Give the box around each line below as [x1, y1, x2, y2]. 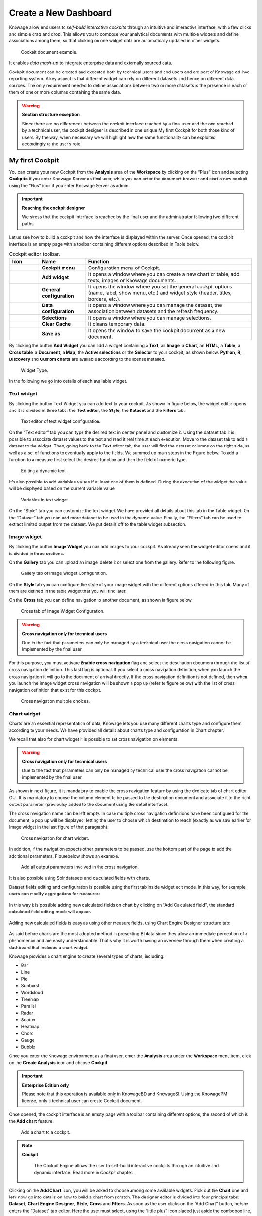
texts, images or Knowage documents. [88, 277, 177, 284]
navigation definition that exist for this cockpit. [9, 687, 102, 693]
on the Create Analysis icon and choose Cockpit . [9, 1059, 109, 1065]
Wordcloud [21, 990, 43, 996]
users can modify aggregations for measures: [9, 891, 100, 897]
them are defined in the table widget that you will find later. [9, 589, 127, 594]
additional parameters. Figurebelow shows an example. [9, 853, 120, 858]
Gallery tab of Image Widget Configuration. [21, 571, 107, 576]
